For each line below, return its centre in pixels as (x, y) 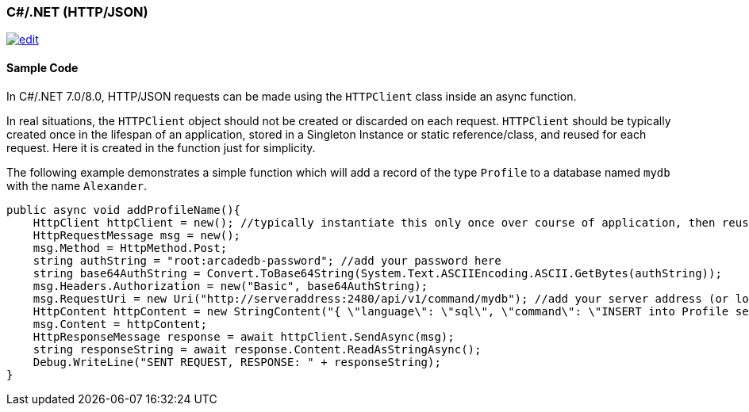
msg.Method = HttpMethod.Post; (130, 248)
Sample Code (42, 67)
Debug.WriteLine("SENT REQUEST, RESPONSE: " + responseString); (237, 362)
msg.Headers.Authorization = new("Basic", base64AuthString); (230, 286)
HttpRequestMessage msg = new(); (137, 235)
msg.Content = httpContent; (120, 324)
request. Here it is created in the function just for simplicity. (161, 147)
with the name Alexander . (77, 185)
